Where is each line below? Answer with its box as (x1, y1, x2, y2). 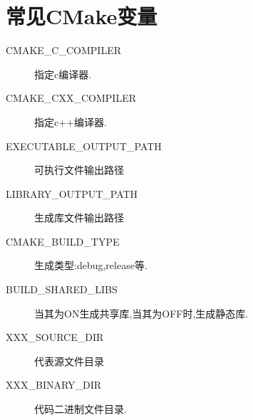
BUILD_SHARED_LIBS (6, 282, 118, 297)
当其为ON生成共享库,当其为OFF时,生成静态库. (34, 305, 249, 320)
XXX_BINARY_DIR (6, 377, 102, 392)
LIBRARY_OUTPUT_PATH (6, 186, 138, 201)
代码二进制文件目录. (34, 401, 127, 416)
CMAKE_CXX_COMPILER (6, 90, 136, 105)
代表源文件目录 (34, 353, 104, 368)
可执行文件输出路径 (34, 162, 124, 177)
